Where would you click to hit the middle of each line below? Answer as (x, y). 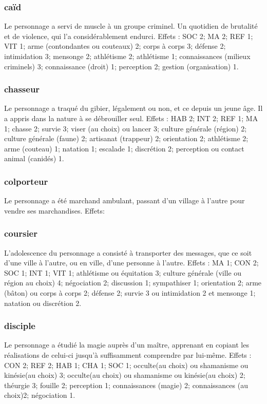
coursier (21, 233)
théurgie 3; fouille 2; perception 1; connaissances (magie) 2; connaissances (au (126, 385)
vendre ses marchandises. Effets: (54, 210)
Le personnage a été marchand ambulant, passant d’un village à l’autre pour (125, 200)
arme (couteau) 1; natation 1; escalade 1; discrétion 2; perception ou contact (124, 148)
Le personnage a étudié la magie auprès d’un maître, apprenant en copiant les (127, 345)
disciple (20, 326)
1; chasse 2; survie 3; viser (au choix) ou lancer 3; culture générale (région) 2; (126, 128)
